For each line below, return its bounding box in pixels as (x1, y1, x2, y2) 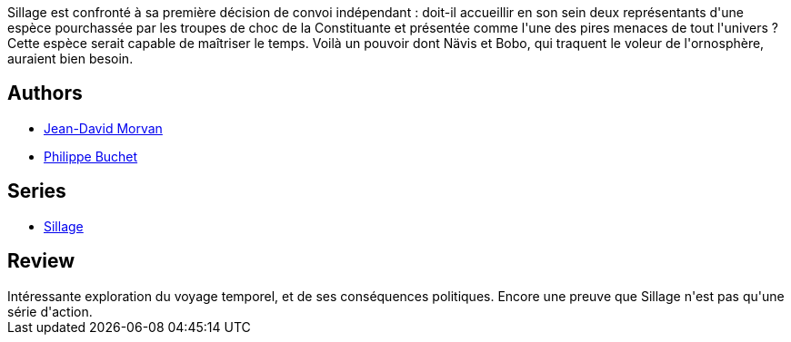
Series (7, 180, 66, 203)
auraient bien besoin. (7, 51, 134, 66)
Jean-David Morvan (44, 120, 163, 136)
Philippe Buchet (44, 148, 138, 164)
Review (7, 249, 75, 273)
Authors (7, 82, 83, 105)
